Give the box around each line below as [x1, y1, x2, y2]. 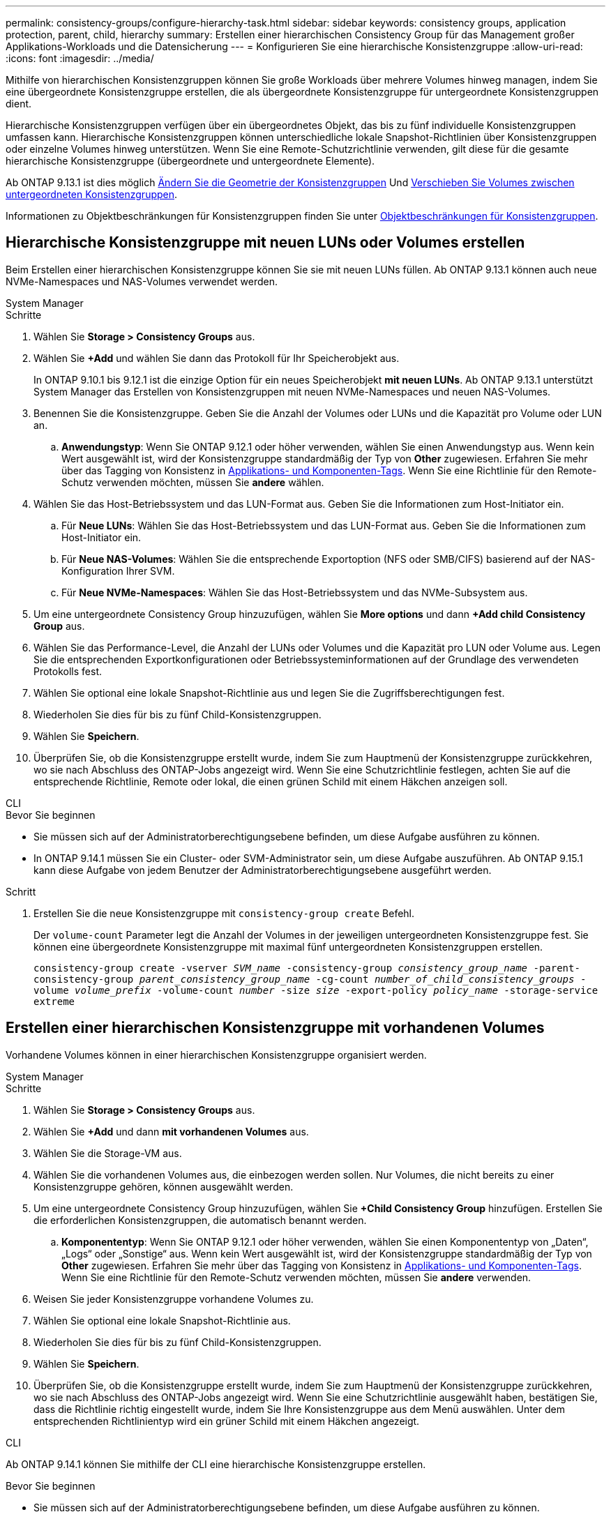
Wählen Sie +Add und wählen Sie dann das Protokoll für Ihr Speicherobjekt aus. [33, 352, 400, 364]
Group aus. [33, 619, 85, 632]
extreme [33, 995, 75, 1007]
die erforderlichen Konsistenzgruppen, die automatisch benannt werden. [33, 1214, 367, 1226]
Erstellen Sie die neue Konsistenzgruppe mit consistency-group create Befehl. [33, 907, 415, 919]
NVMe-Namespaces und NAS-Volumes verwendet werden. [6, 275, 278, 287]
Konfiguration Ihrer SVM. [61, 564, 175, 577]
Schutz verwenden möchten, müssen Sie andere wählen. [61, 476, 324, 488]
